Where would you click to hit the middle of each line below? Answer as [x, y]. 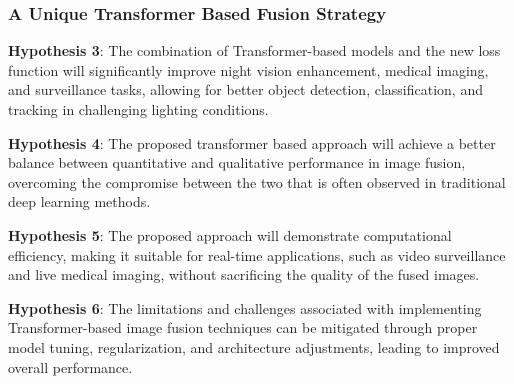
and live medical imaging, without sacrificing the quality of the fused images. [244, 274]
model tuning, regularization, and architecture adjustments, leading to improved [254, 346]
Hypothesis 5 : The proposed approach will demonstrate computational [230, 234]
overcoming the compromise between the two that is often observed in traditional [257, 181]
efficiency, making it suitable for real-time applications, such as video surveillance [257, 254]
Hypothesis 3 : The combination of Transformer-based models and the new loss [254, 50]
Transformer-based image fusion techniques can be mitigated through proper [243, 327]
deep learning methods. [79, 201]
